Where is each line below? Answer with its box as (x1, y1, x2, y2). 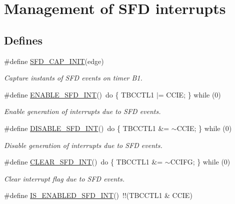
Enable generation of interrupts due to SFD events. (4, 106, 161, 116)
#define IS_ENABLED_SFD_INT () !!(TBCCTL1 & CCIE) (4, 190, 192, 200)
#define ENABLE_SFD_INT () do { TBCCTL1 (4, 89, 154, 99)
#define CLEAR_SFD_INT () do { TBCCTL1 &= (4, 156, 163, 167)
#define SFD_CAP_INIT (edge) (4, 55, 104, 66)
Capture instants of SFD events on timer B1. (4, 72, 142, 83)
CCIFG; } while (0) (170, 156, 230, 167)
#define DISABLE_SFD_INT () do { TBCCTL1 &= (4, 122, 169, 133)
